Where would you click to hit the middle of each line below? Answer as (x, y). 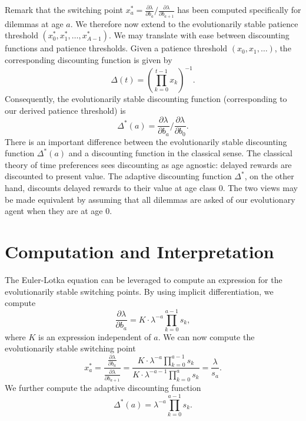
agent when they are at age (54, 211)
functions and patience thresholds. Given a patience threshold (116, 48)
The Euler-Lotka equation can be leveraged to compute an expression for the (144, 279)
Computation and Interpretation (139, 251)
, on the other (269, 176)
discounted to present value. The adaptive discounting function (118, 176)
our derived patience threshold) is (65, 110)
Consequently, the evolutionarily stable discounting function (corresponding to (146, 98)
